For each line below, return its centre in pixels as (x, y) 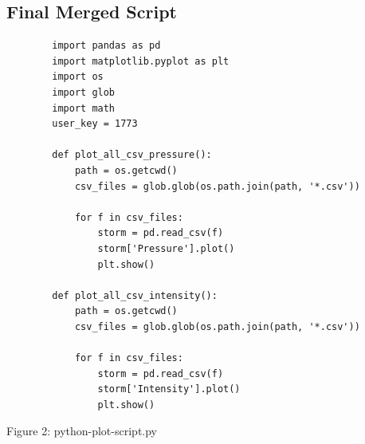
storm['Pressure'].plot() (166, 248)
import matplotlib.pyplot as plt (141, 61)
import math (84, 108)
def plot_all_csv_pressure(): (132, 155)
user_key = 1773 (95, 124)
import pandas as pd (106, 46)
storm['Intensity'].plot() (169, 389)
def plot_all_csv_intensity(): (135, 295)
